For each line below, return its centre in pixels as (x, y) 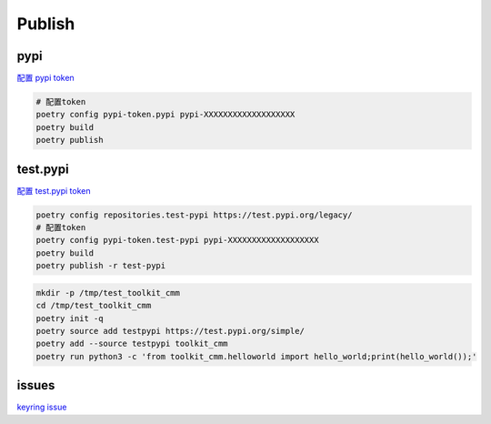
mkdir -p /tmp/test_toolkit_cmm (108, 293)
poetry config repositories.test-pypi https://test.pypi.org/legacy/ (194, 215)
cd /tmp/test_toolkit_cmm (94, 306)
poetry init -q (70, 318)
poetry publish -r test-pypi (101, 266)
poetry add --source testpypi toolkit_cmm (132, 344)
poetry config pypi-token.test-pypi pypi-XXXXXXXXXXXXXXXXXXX (177, 240)
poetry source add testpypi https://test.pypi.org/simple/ (170, 331)
